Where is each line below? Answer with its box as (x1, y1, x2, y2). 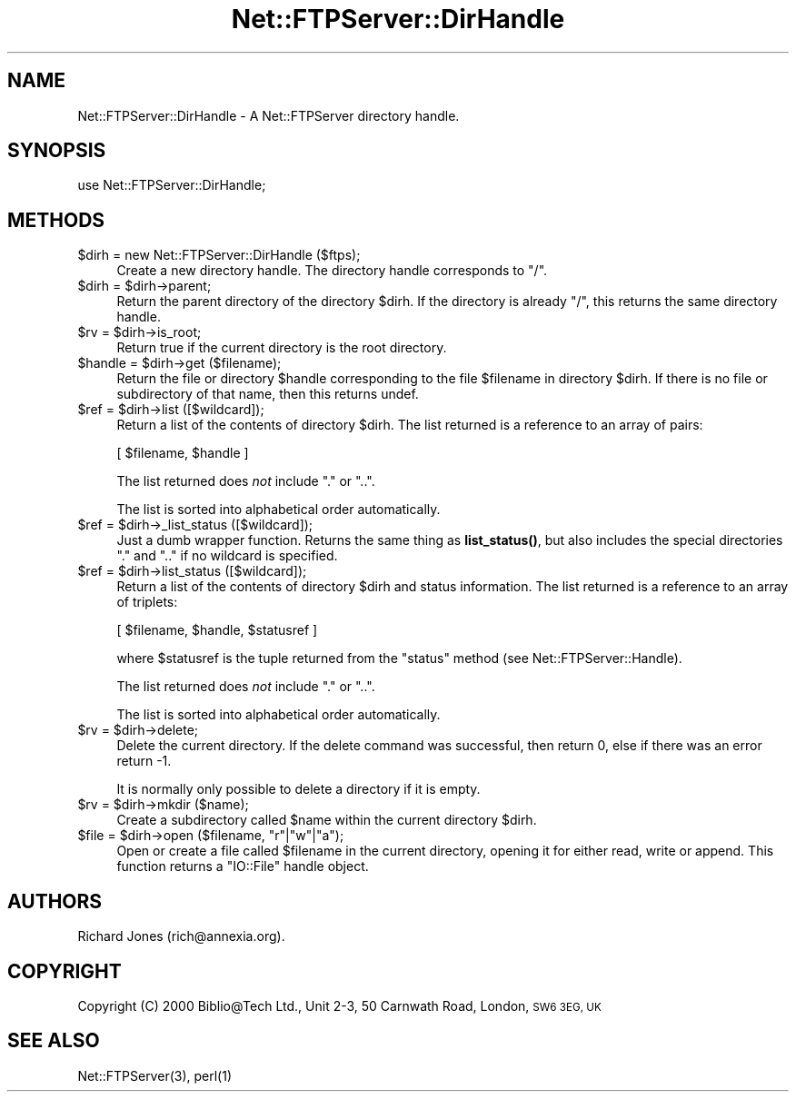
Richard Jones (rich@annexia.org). (77, 928, 285, 945)
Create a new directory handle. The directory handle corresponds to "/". (116, 262, 548, 279)
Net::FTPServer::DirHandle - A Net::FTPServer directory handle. (77, 107, 460, 124)
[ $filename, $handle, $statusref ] (116, 622, 318, 639)
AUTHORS (7, 889, 103, 913)
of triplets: (116, 594, 178, 610)
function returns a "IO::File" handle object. (116, 858, 369, 875)
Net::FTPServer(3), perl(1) (77, 1067, 233, 1084)
